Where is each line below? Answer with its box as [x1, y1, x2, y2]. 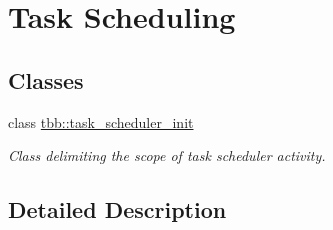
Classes [8, 64, 84, 95]
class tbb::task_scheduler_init [8, 111, 194, 132]
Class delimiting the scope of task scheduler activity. [8, 145, 326, 166]
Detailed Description [8, 194, 227, 225]
